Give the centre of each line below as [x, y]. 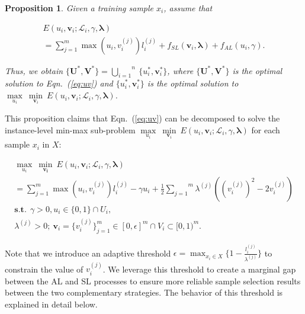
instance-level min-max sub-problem [70, 129]
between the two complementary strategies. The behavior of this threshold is [144, 292]
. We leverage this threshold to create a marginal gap [199, 269]
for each [266, 129]
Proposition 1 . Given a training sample [79, 8]
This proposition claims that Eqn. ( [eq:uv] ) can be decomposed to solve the [142, 118]
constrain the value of [44, 269]
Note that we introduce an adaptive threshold [88, 253]
